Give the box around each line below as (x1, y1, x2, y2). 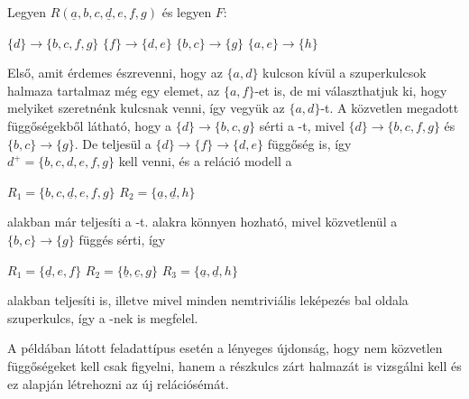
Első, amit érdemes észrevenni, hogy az (7, 63, 223, 82)
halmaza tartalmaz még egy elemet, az (7, 80, 220, 99)
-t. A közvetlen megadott (320, 98, 459, 117)
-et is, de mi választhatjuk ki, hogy (254, 80, 447, 99)
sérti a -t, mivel (259, 116, 345, 135)
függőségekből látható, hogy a (7, 116, 172, 135)
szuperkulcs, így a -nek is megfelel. (7, 308, 198, 327)
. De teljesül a (74, 134, 152, 153)
